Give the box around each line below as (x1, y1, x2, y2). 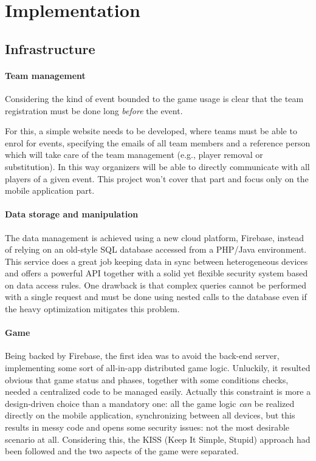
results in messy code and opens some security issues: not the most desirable (5, 421, 290, 434)
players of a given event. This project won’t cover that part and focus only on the (5, 172, 309, 185)
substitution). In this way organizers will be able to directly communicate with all (5, 160, 310, 172)
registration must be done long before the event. (5, 104, 183, 117)
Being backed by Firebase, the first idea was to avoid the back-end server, (5, 349, 280, 362)
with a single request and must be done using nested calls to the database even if (5, 290, 307, 303)
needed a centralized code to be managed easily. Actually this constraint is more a (5, 385, 311, 398)
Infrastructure (5, 39, 95, 58)
